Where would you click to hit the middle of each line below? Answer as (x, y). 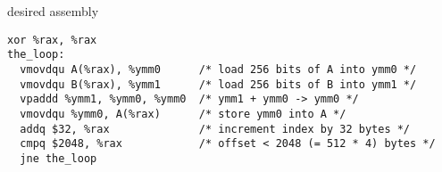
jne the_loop (58, 158)
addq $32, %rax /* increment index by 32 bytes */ (215, 129)
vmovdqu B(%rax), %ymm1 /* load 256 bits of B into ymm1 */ (218, 84)
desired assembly (53, 11)
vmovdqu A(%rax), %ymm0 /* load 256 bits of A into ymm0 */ (218, 69)
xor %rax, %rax (52, 40)
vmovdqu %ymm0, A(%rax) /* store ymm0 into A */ (183, 114)
